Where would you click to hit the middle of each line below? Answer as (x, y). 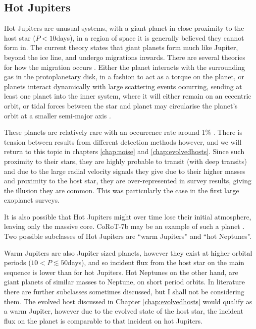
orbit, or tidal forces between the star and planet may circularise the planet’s (121, 105)
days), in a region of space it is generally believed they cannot (150, 37)
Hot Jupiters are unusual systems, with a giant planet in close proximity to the (124, 28)
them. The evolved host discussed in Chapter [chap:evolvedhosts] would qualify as (128, 301)
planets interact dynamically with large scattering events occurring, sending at (123, 86)
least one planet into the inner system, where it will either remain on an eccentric (128, 96)
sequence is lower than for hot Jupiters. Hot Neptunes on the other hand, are (121, 272)
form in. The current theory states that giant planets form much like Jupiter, (121, 47)
